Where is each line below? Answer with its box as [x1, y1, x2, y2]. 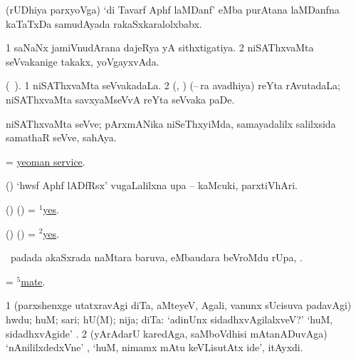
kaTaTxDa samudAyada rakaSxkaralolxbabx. [6, 16, 202, 31]
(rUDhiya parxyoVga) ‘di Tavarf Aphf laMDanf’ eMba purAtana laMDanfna [6, 2, 340, 16]
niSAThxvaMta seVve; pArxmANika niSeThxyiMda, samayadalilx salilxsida [6, 116, 336, 131]
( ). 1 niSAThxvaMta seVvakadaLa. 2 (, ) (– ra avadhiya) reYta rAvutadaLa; [6, 78, 341, 93]
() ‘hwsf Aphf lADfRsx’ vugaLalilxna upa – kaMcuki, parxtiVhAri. [6, 178, 298, 193]
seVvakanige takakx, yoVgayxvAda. [6, 54, 159, 69]
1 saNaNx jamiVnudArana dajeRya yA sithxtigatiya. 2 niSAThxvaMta [6, 40, 314, 55]
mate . [21, 273, 46, 288]
